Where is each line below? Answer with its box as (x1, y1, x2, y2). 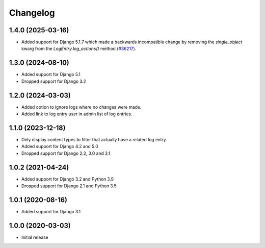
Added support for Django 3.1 (21, 208, 81, 214)
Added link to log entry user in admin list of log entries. (21, 111, 132, 117)
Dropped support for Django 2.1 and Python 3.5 (21, 183, 117, 189)
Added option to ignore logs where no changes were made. (21, 104, 142, 110)
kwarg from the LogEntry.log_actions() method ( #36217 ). (21, 46, 136, 51)
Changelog (9, 7, 55, 18)
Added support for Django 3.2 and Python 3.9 (21, 176, 114, 182)
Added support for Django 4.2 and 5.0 (21, 144, 98, 149)
